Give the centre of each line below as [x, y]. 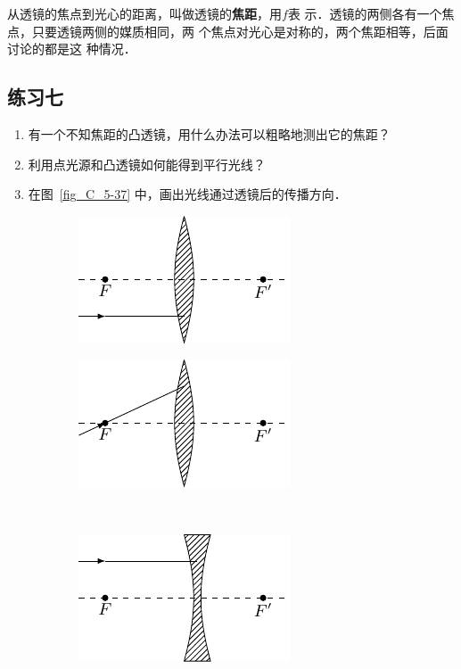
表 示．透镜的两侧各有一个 [365, 13]
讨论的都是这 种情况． [72, 49]
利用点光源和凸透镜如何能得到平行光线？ [147, 164]
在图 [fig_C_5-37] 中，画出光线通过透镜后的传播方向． [187, 194]
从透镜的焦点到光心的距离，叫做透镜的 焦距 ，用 [144, 13]
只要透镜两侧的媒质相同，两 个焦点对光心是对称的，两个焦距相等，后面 [240, 31]
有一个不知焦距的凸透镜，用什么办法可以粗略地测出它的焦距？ [209, 133]
